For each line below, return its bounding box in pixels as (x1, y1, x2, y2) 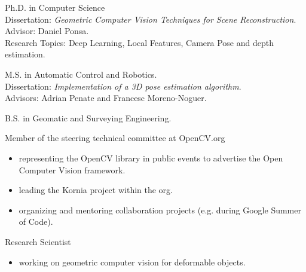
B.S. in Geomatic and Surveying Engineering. (5, 111, 172, 124)
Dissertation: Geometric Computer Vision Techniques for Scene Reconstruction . (5, 13, 296, 25)
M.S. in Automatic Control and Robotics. (5, 68, 157, 80)
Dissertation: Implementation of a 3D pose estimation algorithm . (5, 80, 241, 92)
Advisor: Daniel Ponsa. (5, 25, 89, 37)
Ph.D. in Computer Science (5, 1, 105, 13)
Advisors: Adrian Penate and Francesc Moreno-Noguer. (5, 91, 207, 104)
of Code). (19, 215, 53, 228)
